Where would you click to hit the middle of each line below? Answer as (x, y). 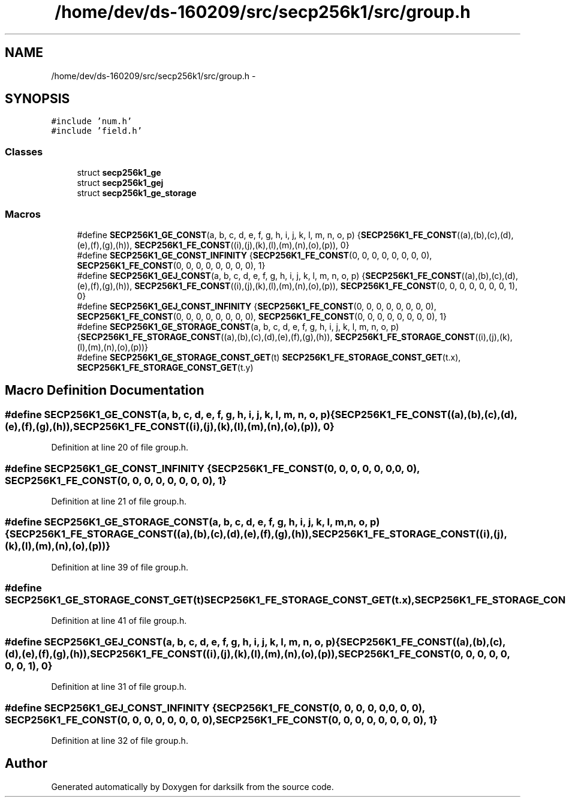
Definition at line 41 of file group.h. (119, 621)
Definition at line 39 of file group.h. (120, 567)
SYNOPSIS (37, 99)
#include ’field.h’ (97, 131)
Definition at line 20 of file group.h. (120, 447)
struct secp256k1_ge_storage (137, 193)
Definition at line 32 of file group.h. (120, 740)
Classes (24, 151)
